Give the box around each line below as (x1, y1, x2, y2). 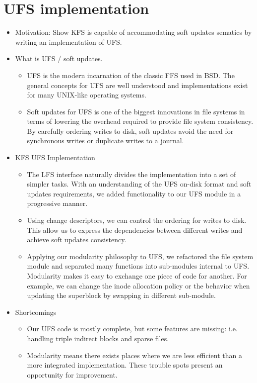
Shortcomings (15, 306, 57, 317)
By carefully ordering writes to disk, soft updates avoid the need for (27, 125, 234, 136)
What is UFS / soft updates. (15, 53, 103, 64)
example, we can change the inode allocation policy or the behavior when (27, 280, 250, 290)
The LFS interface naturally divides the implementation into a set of (27, 169, 236, 179)
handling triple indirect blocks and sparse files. (27, 333, 169, 343)
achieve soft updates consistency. (27, 234, 127, 245)
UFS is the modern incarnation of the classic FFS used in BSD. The (27, 70, 235, 80)
